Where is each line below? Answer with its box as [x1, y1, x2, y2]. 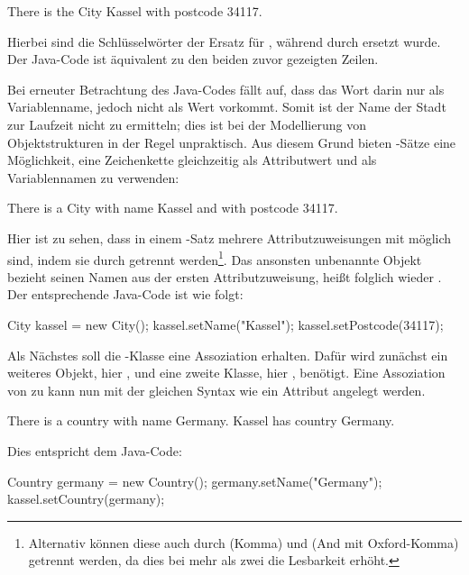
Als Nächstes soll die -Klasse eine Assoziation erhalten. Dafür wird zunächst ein [7, 345, 448, 364]
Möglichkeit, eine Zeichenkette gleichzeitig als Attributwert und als [7, 151, 377, 169]
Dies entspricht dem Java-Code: [7, 441, 182, 460]
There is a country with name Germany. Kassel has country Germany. [7, 411, 395, 430]
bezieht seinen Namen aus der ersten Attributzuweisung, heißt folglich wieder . [7, 267, 442, 286]
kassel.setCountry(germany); [7, 489, 165, 508]
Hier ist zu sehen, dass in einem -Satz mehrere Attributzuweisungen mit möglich [7, 228, 452, 247]
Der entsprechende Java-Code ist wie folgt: [7, 285, 244, 304]
